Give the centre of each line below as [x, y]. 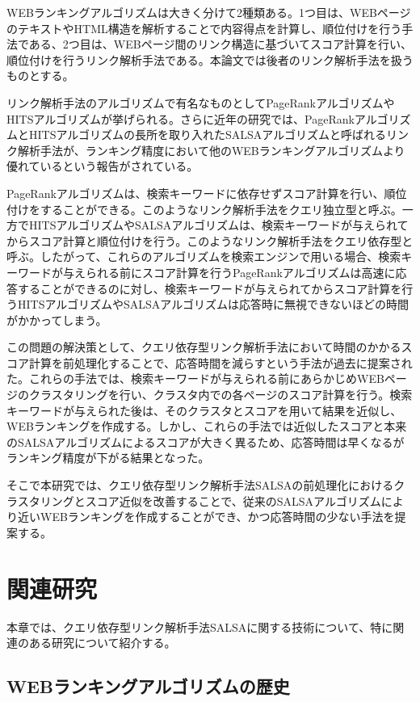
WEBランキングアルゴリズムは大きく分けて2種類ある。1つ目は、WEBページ [209, 12]
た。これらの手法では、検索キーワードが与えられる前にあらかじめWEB [195, 378]
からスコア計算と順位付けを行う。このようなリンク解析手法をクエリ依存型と [210, 240]
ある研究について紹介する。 [102, 643]
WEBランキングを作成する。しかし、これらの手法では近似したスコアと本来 [207, 426]
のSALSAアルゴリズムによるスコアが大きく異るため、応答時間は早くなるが [206, 441]
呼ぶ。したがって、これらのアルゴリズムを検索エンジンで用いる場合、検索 [204, 256]
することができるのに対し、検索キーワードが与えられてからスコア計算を [210, 288]
